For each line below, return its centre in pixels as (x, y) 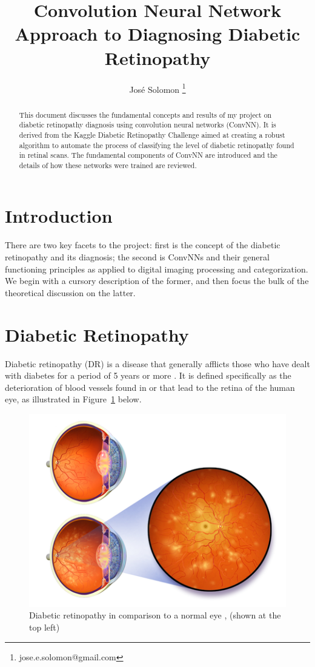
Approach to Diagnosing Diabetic (157, 34)
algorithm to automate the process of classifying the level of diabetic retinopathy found (157, 145)
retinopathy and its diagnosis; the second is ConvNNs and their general (137, 257)
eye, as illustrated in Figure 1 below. (73, 399)
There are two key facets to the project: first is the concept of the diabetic (143, 245)
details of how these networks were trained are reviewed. (108, 165)
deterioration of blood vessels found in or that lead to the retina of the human (150, 387)
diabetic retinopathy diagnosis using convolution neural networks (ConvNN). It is (148, 125)
